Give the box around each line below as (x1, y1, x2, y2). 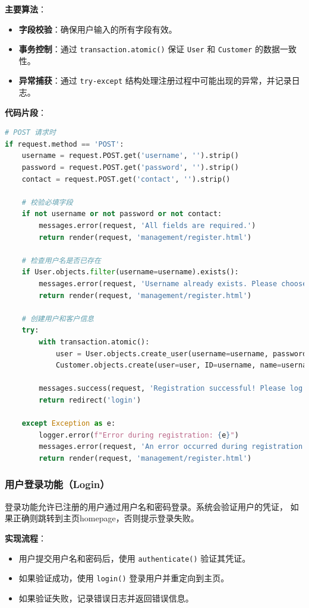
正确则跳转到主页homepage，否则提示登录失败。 (12, 512, 199, 524)
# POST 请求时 (5, 128, 56, 137)
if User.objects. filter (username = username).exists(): (21, 268, 239, 277)
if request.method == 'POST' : (5, 140, 124, 148)
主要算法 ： (5, 3, 46, 15)
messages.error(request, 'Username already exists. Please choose (39, 280, 307, 288)
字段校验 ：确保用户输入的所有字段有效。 (18, 23, 177, 35)
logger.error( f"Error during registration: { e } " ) (39, 430, 239, 439)
